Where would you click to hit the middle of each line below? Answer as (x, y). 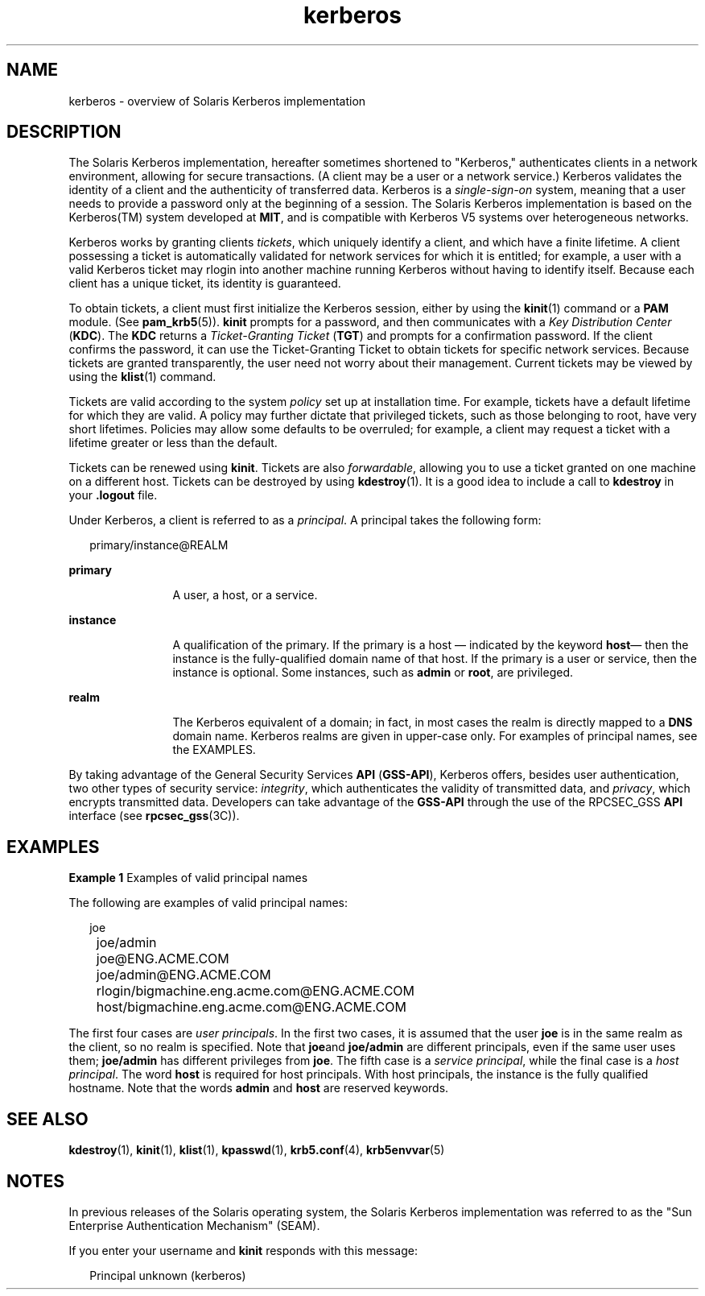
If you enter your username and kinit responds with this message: (243, 1250)
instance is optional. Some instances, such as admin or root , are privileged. (373, 673)
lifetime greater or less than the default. (173, 443)
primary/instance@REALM (159, 545)
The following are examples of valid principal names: (208, 903)
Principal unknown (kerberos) (168, 1275)
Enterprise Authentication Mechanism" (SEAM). (194, 1225)
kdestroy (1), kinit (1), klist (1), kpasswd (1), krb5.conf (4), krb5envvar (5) (257, 1150)
